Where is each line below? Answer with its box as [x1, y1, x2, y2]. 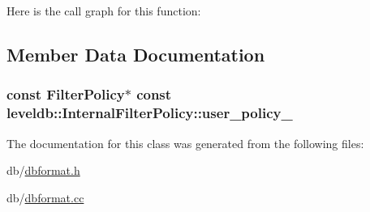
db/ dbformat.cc [6, 189, 84, 206]
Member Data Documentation [6, 41, 265, 66]
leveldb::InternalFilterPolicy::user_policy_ [6, 103, 293, 123]
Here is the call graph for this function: [6, 2, 201, 19]
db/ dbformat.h [6, 162, 80, 179]
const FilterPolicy [6, 84, 125, 104]
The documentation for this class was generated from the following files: [6, 134, 364, 151]
